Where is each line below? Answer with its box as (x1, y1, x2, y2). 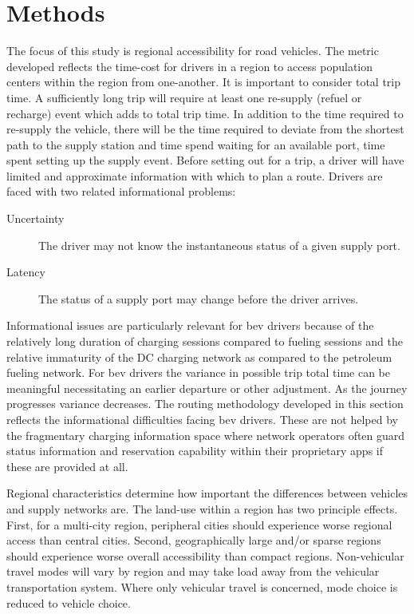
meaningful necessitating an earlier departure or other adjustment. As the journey (6, 379, 408, 396)
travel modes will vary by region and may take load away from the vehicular (6, 563, 380, 580)
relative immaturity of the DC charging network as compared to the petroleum (6, 348, 392, 365)
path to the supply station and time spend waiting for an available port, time (6, 136, 385, 153)
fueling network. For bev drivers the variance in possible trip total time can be (6, 364, 390, 381)
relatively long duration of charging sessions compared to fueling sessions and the (6, 333, 403, 350)
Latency (6, 263, 45, 280)
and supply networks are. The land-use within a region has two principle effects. (6, 500, 398, 517)
